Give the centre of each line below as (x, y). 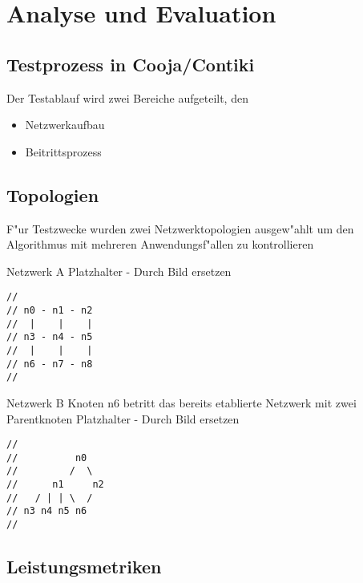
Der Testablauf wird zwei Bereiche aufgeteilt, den (127, 97)
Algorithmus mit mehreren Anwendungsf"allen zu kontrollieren (160, 244)
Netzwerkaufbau (65, 125)
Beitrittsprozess (63, 151)
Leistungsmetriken (84, 567)
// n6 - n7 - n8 (50, 364)
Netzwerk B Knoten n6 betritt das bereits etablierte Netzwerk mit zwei (181, 402)
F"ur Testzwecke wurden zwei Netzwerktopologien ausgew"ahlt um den (180, 228)
